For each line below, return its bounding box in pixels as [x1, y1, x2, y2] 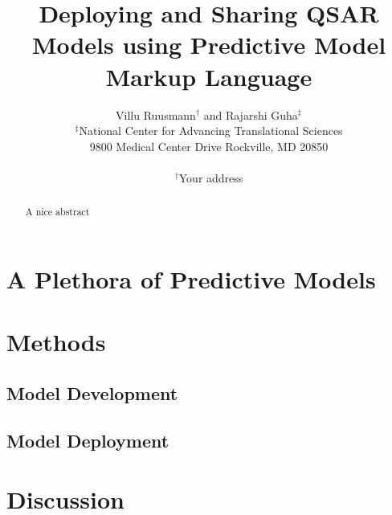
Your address [178, 169, 243, 186]
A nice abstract [25, 205, 90, 219]
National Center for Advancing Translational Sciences [79, 122, 343, 139]
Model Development [6, 380, 178, 405]
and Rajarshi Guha [203, 106, 298, 123]
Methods [6, 325, 106, 358]
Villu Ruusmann [116, 106, 196, 123]
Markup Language [105, 59, 312, 92]
